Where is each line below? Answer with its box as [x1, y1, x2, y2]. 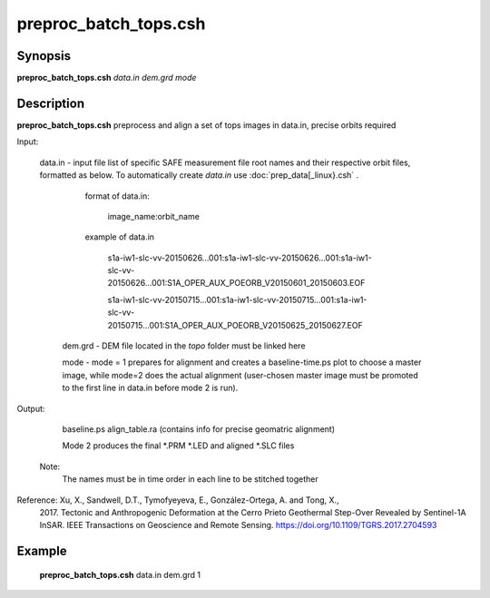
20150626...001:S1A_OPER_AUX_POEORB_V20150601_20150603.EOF [107, 278, 366, 289]
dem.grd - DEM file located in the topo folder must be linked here [62, 340, 306, 351]
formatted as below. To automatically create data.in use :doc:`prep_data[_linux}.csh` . [39, 170, 359, 181]
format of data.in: [84, 191, 150, 201]
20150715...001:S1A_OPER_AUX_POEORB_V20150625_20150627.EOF [107, 319, 363, 330]
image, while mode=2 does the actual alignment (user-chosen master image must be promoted [62, 369, 419, 380]
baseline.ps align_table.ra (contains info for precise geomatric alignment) [62, 424, 336, 435]
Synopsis [16, 48, 72, 64]
